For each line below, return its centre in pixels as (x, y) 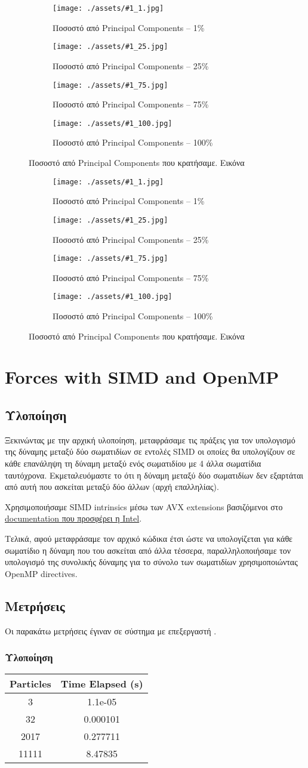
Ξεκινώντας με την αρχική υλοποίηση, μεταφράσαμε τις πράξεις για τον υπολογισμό (150, 439)
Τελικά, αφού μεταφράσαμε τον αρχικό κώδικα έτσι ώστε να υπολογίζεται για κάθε (149, 538)
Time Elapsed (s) (102, 684)
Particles (30, 684)
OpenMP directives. (41, 573)
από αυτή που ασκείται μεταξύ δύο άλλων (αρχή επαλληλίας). (112, 487)
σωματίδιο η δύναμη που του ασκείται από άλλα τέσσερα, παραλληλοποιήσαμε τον (148, 550)
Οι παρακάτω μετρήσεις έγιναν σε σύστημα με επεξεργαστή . (111, 630)
